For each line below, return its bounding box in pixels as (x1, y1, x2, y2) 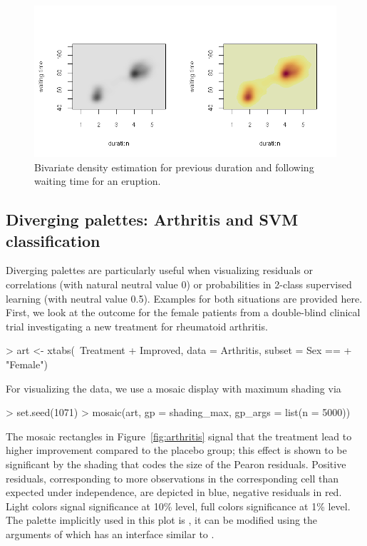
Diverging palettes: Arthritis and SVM (6, 208, 299, 231)
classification (6, 229, 100, 251)
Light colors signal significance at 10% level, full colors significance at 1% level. (6, 498, 351, 513)
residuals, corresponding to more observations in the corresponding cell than (6, 470, 339, 485)
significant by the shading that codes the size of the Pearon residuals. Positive (6, 456, 346, 471)
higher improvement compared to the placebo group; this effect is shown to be (6, 443, 347, 457)
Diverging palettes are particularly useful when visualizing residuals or (6, 263, 313, 278)
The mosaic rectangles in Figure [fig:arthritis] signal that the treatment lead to (6, 428, 352, 443)
